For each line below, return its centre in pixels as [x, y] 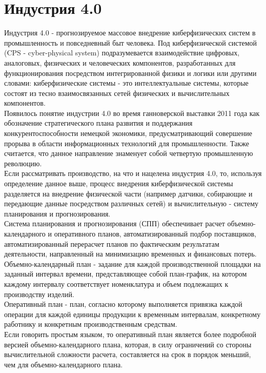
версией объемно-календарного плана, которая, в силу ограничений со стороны [128, 344]
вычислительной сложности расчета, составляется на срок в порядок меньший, [128, 354]
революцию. [23, 163]
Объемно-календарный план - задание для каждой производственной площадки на [132, 263]
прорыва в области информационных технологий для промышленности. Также [127, 143]
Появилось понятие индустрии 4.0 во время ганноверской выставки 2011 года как [132, 113]
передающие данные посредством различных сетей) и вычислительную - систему [131, 203]
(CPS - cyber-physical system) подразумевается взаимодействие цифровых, [122, 53]
